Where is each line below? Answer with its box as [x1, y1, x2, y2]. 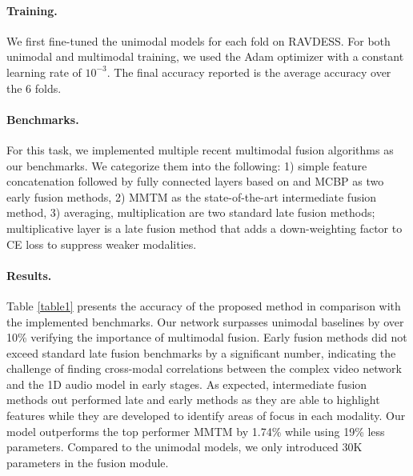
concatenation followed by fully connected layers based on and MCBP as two [6, 173, 384, 190]
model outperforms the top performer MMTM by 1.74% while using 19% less [6, 422, 385, 439]
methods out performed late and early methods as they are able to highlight [6, 391, 380, 408]
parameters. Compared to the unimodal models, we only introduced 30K [6, 438, 363, 455]
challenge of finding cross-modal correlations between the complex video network [6, 360, 402, 377]
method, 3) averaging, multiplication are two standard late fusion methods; [6, 204, 375, 221]
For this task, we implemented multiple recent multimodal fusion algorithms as [6, 141, 394, 158]
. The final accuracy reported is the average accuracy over [106, 63, 391, 80]
